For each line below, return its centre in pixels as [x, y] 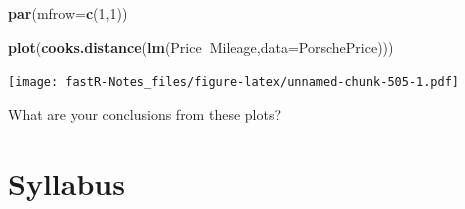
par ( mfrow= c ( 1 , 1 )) [68, 13]
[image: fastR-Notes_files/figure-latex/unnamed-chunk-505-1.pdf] [234, 82]
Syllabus [66, 182]
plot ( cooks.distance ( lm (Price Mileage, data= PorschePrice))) [201, 46]
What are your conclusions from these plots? [145, 113]
